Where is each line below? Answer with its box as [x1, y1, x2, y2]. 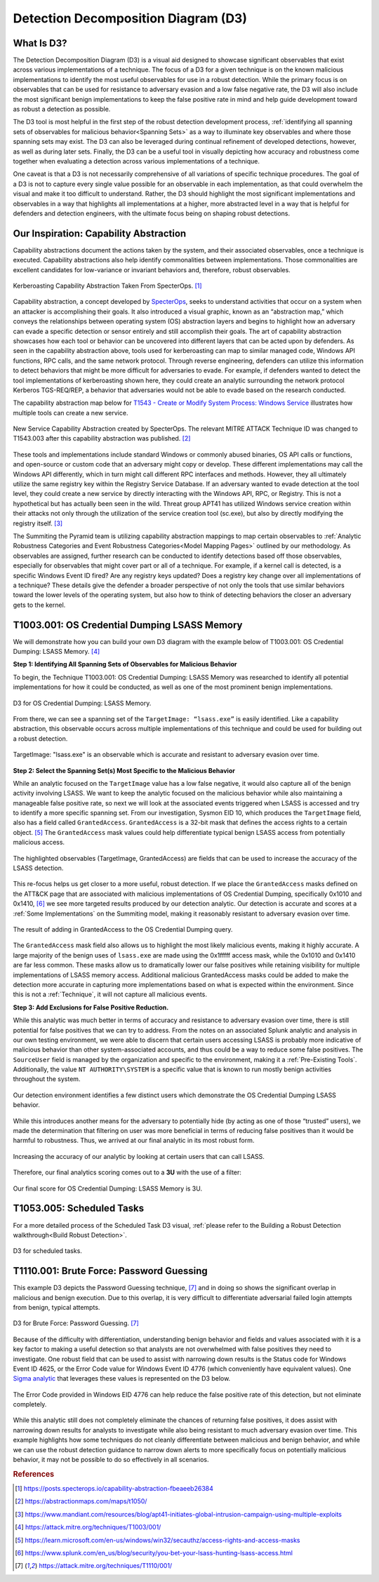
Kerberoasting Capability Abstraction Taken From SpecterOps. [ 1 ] [13, 281, 203, 290]
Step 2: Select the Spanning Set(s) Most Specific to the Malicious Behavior [13, 766, 235, 775]
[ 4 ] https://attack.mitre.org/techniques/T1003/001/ [15, 1523, 161, 1531]
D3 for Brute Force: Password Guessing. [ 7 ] [13, 1319, 140, 1327]
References [13, 1469, 55, 1479]
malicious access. [13, 838, 65, 847]
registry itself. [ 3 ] [13, 519, 63, 528]
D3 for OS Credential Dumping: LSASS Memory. [13, 699, 152, 707]
